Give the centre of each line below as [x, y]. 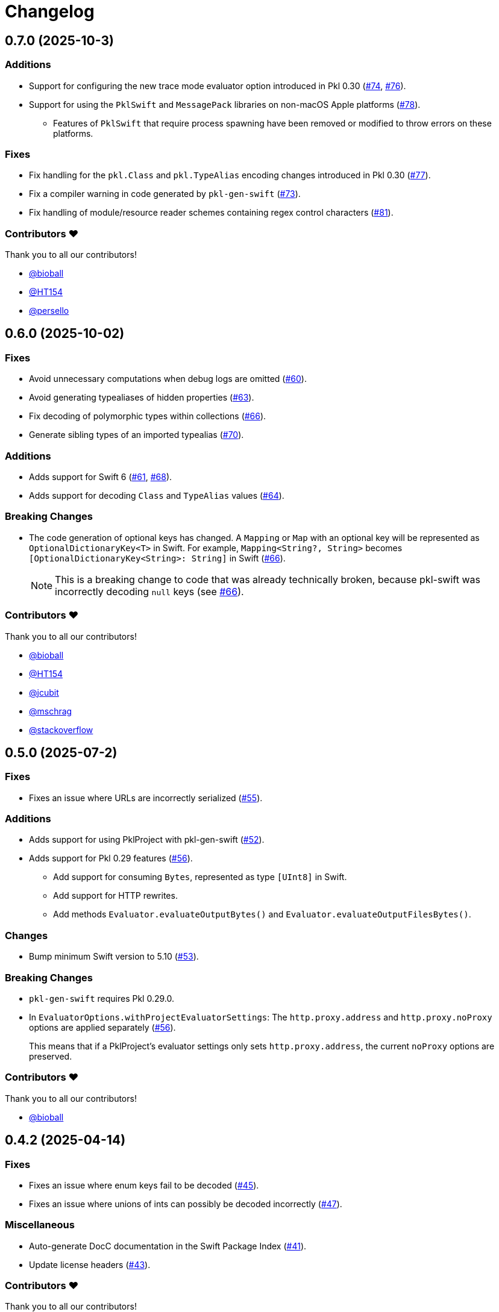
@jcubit [44, 692]
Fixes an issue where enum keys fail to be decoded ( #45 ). [144, 1185]
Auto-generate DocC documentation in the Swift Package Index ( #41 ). [168, 1246]
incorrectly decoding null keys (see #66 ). [149, 591]
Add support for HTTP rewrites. [115, 896]
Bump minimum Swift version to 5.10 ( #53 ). [114, 957]
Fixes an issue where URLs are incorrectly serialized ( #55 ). [146, 798]
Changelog [50, 11]
